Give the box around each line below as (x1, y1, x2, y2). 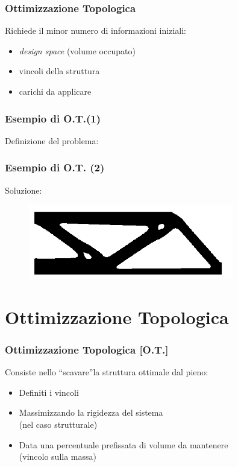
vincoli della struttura (19, 65, 100, 77)
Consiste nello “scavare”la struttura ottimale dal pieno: (5, 366, 208, 378)
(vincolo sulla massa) (19, 450, 96, 463)
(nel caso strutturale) (19, 418, 98, 430)
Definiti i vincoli (19, 386, 79, 398)
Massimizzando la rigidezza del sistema (19, 406, 163, 419)
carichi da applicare (19, 85, 92, 97)
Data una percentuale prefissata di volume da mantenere (19, 438, 228, 451)
